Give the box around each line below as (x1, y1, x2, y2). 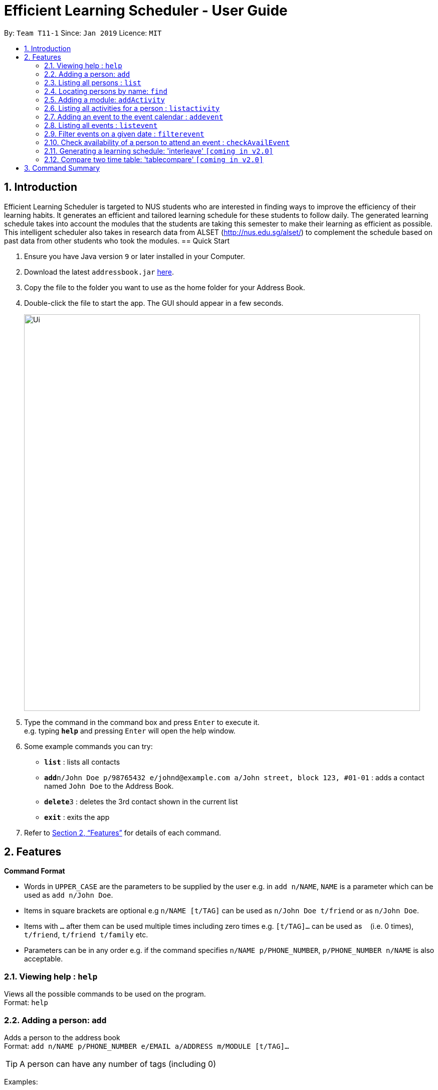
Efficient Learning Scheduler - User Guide (4, 2, 288, 19)
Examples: (4, 1077, 38, 1086)
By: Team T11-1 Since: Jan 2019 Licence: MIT (4, 28, 162, 37)
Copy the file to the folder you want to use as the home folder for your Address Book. (24, 283, 305, 292)
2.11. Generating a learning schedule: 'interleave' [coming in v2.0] (44, 146, 274, 155)
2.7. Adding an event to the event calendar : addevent (44, 112, 224, 121)
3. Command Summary (24, 163, 100, 172)
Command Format (4, 867, 65, 876)
